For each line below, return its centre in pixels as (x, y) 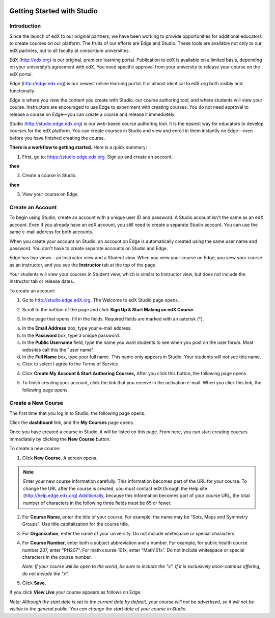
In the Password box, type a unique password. (71, 335)
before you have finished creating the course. (57, 138)
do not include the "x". (46, 574)
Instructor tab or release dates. (42, 281)
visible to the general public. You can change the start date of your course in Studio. (98, 609)
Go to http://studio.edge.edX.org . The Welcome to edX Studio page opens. (101, 300)
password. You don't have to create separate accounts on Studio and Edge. (89, 248)
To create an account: (32, 290)
